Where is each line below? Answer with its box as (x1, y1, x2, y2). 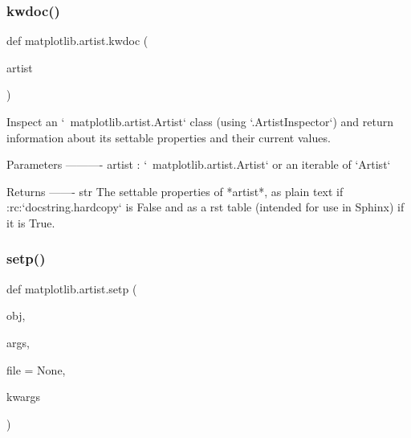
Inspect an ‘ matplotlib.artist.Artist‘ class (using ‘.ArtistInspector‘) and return (6, 113, 393, 129)
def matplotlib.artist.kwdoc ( (6, 32, 149, 49)
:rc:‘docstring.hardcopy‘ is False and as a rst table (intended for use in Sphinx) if (6, 199, 405, 215)
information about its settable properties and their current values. (6, 129, 331, 145)
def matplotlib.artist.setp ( (6, 280, 137, 297)
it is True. (6, 214, 55, 231)
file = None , (6, 361, 66, 378)
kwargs (6, 388, 41, 405)
